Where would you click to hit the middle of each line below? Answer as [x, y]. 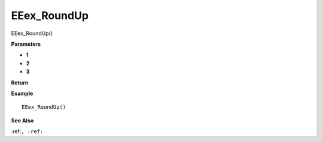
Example [22, 93]
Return [20, 83]
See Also [22, 120]
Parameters [26, 44]
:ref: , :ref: [27, 131]
